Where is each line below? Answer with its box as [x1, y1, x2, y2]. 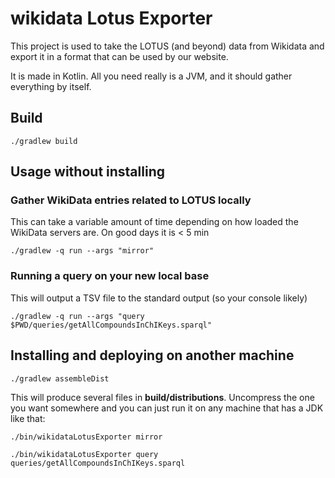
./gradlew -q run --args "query [10, 311, 145, 321]
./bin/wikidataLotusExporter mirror [10, 432, 163, 442]
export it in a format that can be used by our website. [10, 50, 229, 62]
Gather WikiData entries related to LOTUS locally [10, 193, 252, 207]
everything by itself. [10, 80, 92, 92]
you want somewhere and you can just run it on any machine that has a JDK [10, 402, 324, 414]
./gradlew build [10, 136, 78, 146]
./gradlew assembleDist [10, 373, 110, 384]
